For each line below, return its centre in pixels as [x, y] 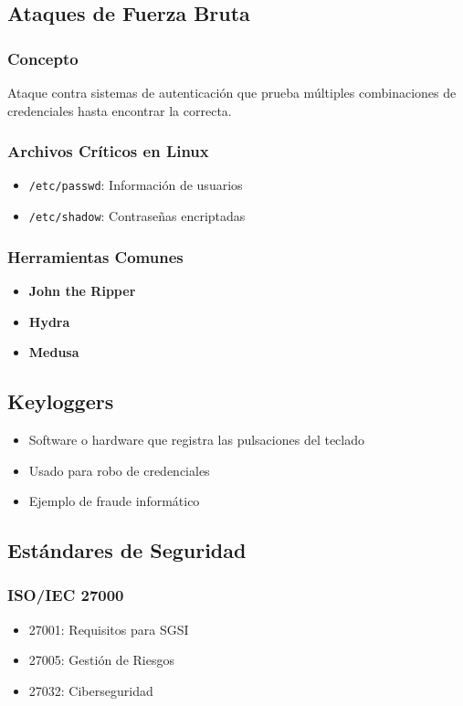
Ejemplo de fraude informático [114, 501]
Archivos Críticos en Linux [108, 151]
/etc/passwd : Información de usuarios [136, 185]
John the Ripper [82, 290]
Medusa [54, 352]
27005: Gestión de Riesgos [101, 660]
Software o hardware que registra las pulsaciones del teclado [197, 439]
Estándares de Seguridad [127, 550]
